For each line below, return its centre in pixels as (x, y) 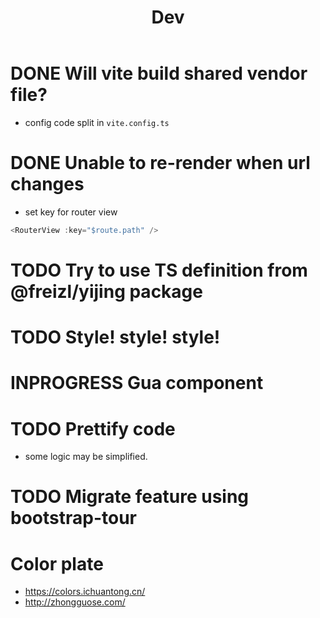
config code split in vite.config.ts (97, 122)
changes (47, 184)
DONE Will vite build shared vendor (159, 73)
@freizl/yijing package (106, 291)
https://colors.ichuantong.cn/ (85, 592)
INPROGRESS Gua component (137, 383)
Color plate (57, 563)
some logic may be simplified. (86, 457)
